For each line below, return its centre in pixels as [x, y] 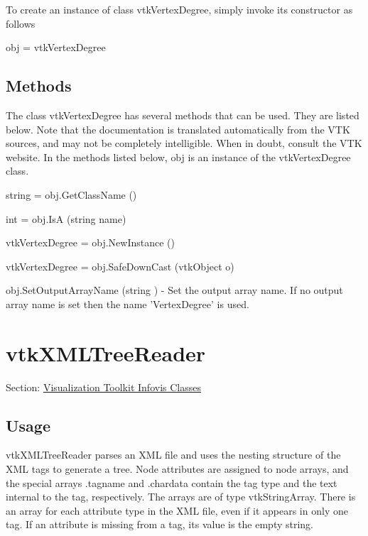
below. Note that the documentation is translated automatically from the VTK [178, 129]
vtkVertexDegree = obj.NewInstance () [90, 242]
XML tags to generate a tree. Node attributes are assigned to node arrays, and [177, 469]
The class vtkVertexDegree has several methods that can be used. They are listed [183, 115]
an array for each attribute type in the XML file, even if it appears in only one [177, 510]
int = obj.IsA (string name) [66, 218]
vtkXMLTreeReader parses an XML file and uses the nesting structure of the [173, 455]
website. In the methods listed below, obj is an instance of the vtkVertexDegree [178, 157]
